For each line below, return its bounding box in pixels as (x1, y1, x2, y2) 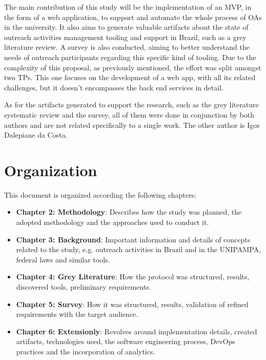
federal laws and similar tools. (16, 254, 110, 264)
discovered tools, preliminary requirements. (16, 281, 151, 292)
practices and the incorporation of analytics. (16, 346, 155, 356)
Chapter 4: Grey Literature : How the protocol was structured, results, (16, 271, 250, 282)
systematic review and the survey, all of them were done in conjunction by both (4, 109, 255, 120)
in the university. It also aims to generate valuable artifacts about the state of (4, 22, 249, 32)
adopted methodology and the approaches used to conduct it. (16, 217, 209, 228)
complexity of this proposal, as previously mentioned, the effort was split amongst (4, 62, 261, 72)
